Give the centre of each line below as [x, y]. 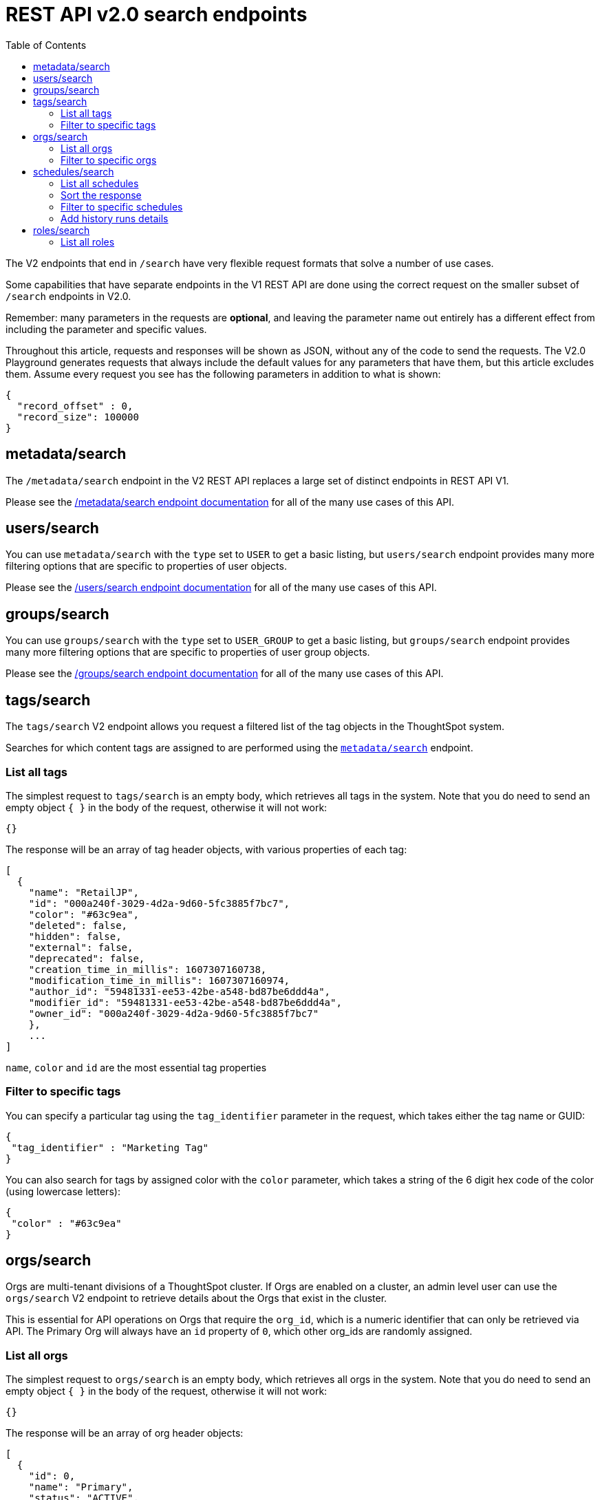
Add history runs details [115, 218]
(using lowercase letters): [63, 1191]
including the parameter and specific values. [106, 329]
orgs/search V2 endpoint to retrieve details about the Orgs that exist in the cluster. [196, 1298]
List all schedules [100, 183]
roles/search [62, 230]
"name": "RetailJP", [84, 892]
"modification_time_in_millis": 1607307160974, [159, 980]
